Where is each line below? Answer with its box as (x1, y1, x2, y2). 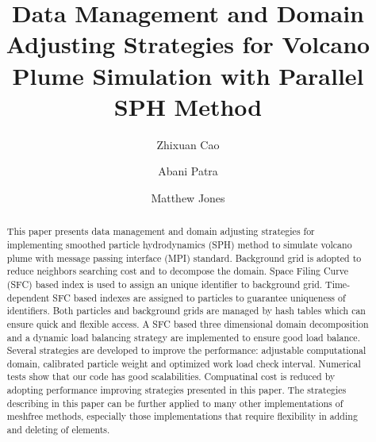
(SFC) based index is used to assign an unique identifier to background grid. (6, 277, 323, 290)
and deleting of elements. (6, 423, 110, 436)
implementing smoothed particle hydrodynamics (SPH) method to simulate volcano (6, 237, 352, 251)
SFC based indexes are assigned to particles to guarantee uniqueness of (52, 290, 346, 304)
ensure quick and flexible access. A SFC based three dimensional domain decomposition (6, 317, 369, 330)
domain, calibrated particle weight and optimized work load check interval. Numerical (6, 356, 361, 370)
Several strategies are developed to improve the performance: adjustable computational (6, 344, 366, 357)
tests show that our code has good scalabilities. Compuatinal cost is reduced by (6, 370, 336, 383)
